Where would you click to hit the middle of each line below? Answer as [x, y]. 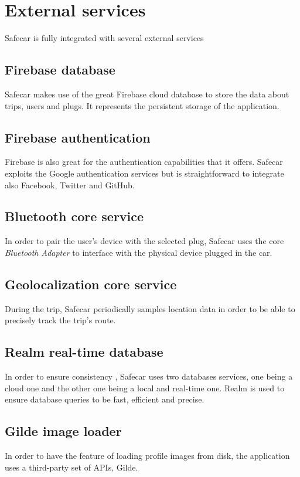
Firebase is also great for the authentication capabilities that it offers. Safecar [144, 162]
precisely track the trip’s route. [60, 320]
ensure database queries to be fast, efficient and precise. [105, 399]
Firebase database [60, 70]
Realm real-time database [84, 352]
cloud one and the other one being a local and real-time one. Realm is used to [145, 388]
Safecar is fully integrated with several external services [104, 38]
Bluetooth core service [74, 216]
